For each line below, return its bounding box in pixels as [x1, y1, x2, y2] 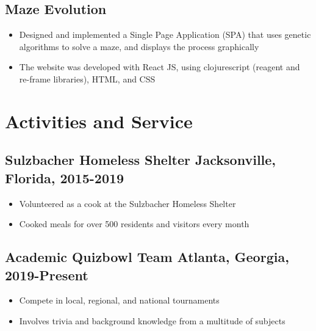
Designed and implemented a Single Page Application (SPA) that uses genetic [19, 28, 311, 41]
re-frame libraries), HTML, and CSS [19, 72, 156, 85]
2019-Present [5, 265, 88, 284]
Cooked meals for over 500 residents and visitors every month [19, 217, 250, 230]
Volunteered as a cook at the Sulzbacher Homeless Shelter [19, 197, 236, 209]
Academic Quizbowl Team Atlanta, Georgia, [5, 247, 289, 266]
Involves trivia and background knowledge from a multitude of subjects [19, 314, 285, 327]
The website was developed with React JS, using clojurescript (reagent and [19, 60, 300, 73]
